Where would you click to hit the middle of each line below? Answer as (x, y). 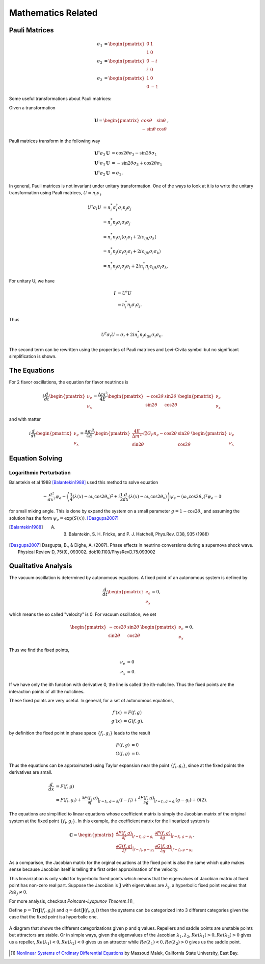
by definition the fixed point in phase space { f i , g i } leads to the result (80, 733)
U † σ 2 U (102, 173)
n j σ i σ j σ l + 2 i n (128, 266)
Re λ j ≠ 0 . (18, 893)
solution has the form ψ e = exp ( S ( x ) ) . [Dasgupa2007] (64, 519)
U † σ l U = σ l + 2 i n (119, 335)
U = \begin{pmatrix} (117, 120)
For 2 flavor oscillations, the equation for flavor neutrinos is (69, 382)
